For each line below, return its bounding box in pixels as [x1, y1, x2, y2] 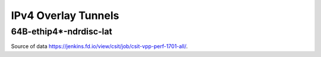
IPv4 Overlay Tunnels [11, 9, 119, 22]
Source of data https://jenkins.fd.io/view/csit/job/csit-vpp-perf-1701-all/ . [11, 43, 188, 50]
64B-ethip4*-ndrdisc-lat [11, 26, 112, 37]
